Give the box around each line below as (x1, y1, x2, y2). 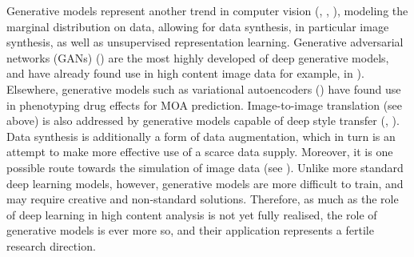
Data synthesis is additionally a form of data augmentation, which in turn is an (6, 127, 396, 144)
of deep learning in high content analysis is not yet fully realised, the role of (6, 206, 377, 223)
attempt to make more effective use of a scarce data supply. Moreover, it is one (6, 143, 393, 160)
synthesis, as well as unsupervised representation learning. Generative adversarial (6, 34, 404, 50)
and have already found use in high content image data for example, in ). (6, 65, 364, 82)
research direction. (6, 237, 96, 254)
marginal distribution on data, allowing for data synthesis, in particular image (6, 18, 389, 34)
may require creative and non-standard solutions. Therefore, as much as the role (6, 191, 399, 207)
